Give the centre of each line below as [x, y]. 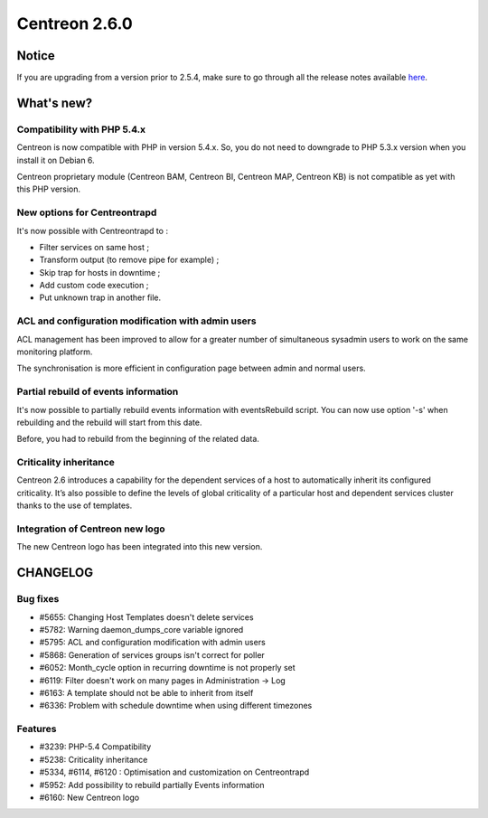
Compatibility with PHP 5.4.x [81, 129]
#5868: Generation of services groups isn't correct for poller [152, 654]
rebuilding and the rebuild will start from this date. [109, 422]
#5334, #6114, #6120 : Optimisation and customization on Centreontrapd [174, 772]
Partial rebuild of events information [98, 391]
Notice [36, 56]
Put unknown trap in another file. [100, 297]
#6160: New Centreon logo [89, 797]
